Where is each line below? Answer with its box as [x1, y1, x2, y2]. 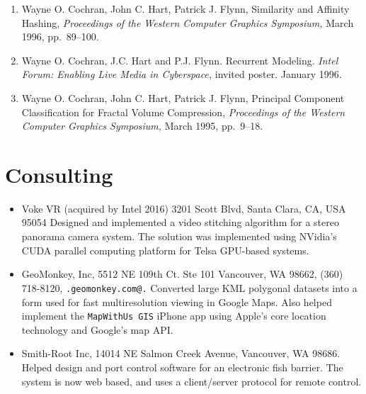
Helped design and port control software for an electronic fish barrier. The [21, 359, 343, 374]
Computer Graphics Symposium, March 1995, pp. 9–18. [21, 118, 263, 133]
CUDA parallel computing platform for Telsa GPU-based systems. [21, 242, 309, 257]
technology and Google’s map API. [21, 322, 173, 337]
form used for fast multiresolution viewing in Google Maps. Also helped [21, 294, 332, 309]
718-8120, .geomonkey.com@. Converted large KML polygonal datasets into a [21, 280, 358, 295]
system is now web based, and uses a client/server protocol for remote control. [21, 373, 362, 388]
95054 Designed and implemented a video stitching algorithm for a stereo [21, 215, 339, 230]
